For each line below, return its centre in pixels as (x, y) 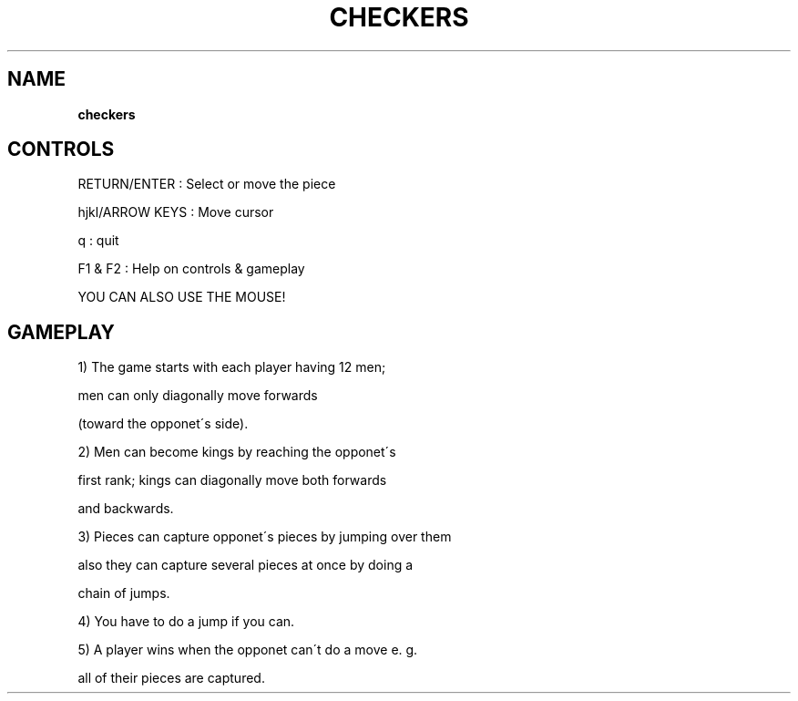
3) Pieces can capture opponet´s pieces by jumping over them (265, 537)
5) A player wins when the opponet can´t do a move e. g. (248, 650)
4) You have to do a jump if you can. (186, 622)
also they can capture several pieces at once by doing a (246, 565)
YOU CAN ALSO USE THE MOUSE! (182, 297)
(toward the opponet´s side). (163, 424)
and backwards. (126, 509)
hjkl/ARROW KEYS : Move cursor (176, 212)
